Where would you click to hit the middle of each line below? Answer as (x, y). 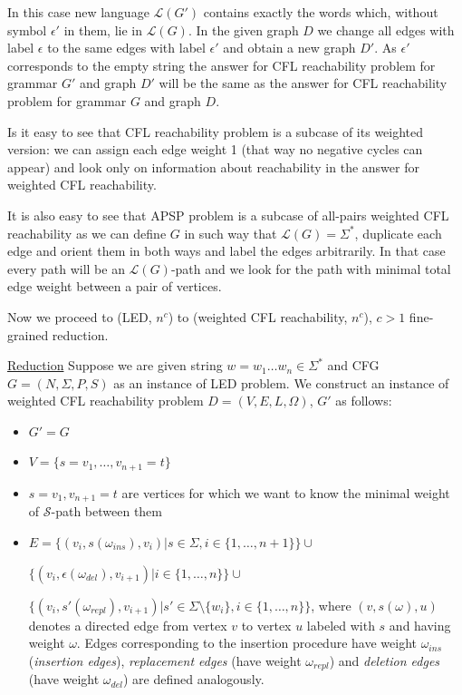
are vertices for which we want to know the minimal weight (286, 492)
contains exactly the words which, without (321, 12)
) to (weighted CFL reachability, (258, 316)
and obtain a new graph (289, 48)
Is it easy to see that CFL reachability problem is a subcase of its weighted (216, 131)
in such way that (231, 233)
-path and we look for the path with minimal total (311, 268)
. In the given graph (243, 29)
